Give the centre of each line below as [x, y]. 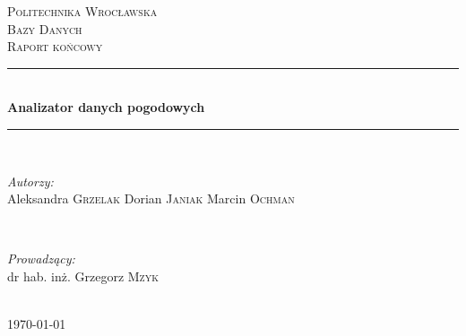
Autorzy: [30, 181]
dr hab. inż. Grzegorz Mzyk [83, 276]
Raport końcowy [55, 46]
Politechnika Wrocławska [82, 11]
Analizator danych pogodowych [106, 107]
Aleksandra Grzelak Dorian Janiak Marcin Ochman [151, 198]
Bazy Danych [45, 28]
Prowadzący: [41, 258]
